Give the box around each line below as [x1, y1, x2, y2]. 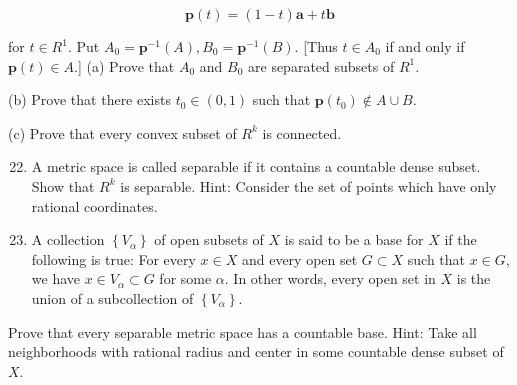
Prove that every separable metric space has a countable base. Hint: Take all [8, 321, 477, 342]
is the [456, 268, 491, 289]
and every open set [241, 248, 358, 269]
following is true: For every [31, 248, 196, 269]
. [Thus [294, 36, 338, 56]
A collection [31, 229, 105, 250]
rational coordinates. [31, 195, 158, 216]
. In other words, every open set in [224, 268, 436, 289]
